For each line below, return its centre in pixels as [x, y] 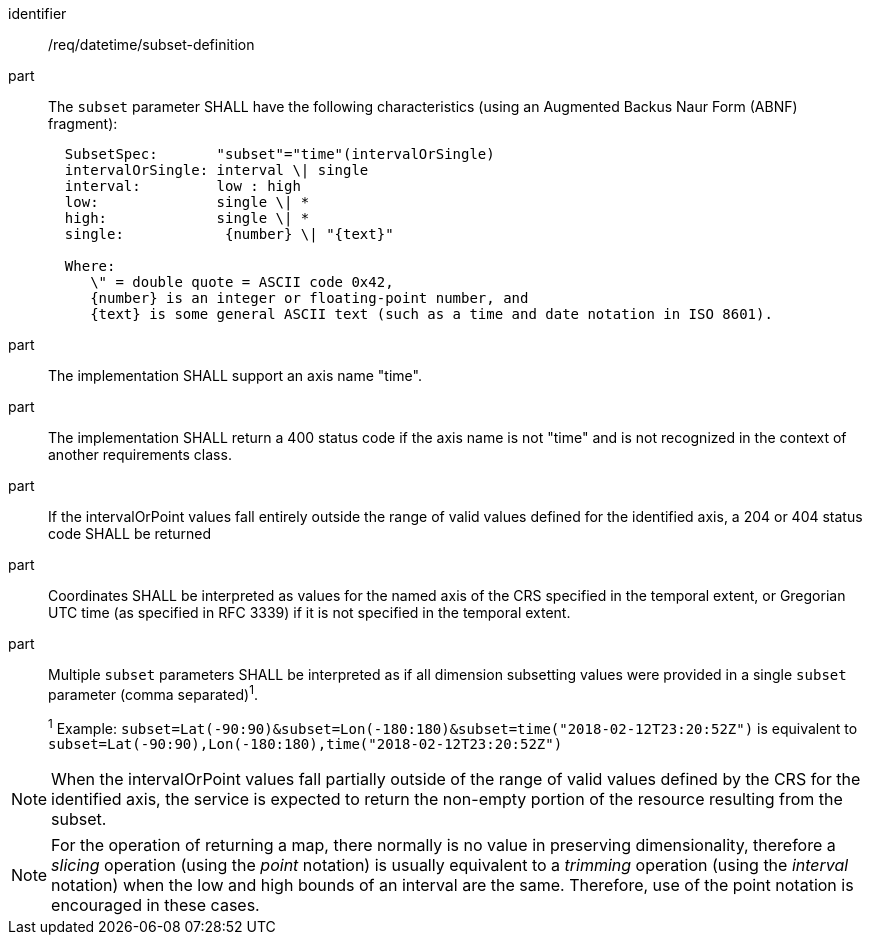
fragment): [83, 123]
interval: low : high [182, 186]
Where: [90, 266]
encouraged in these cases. [155, 905]
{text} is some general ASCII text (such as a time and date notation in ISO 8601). [431, 314]
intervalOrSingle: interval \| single [216, 170]
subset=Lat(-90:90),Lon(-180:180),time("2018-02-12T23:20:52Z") [305, 744]
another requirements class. [140, 454]
